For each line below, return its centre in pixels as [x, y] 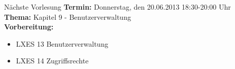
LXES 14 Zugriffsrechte [52, 61]
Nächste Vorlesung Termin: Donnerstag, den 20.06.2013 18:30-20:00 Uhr [117, 7]
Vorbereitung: [29, 27]
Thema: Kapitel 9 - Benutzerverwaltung [68, 16]
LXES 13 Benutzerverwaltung [62, 43]
